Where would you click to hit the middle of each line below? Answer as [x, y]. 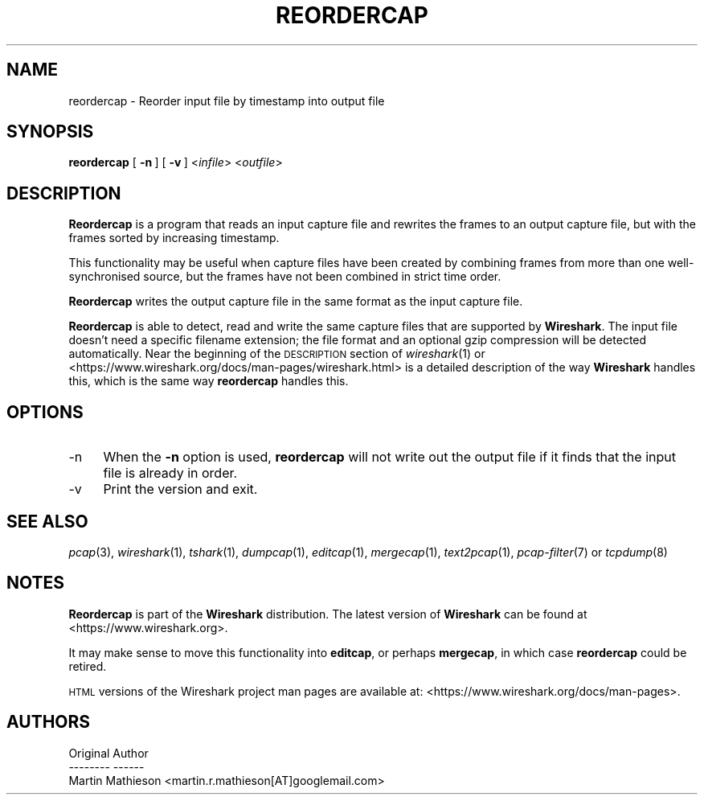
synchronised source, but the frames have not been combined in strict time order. [285, 277]
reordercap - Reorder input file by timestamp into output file [227, 101]
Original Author [108, 753]
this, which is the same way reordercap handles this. [209, 381]
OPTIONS [45, 412]
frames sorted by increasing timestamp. [174, 238]
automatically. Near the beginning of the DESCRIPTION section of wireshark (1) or [277, 354]
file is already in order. [170, 473]
